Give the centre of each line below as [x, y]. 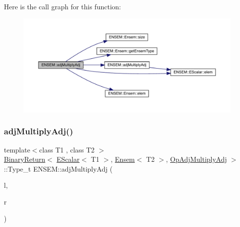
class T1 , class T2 [67, 149]
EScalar [68, 159]
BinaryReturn [25, 159]
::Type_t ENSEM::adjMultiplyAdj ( [58, 168]
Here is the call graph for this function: [63, 6]
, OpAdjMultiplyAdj [196, 159]
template [17, 149]
